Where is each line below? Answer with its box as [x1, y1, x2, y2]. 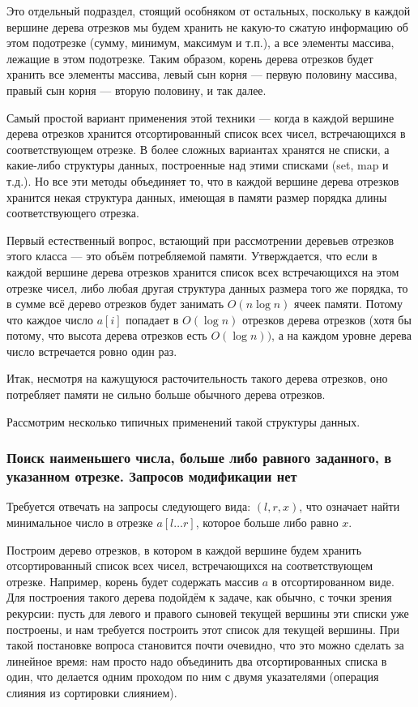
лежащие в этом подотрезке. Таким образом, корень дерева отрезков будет [6, 49, 373, 66]
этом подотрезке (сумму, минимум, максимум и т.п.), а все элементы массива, [6, 34, 395, 51]
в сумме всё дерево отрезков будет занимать [6, 295, 224, 312]
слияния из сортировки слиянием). [6, 683, 177, 701]
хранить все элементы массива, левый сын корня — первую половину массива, [6, 66, 398, 83]
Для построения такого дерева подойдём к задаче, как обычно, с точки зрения [6, 589, 392, 606]
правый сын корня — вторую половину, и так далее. [6, 81, 267, 98]
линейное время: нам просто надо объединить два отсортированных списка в [6, 652, 387, 669]
